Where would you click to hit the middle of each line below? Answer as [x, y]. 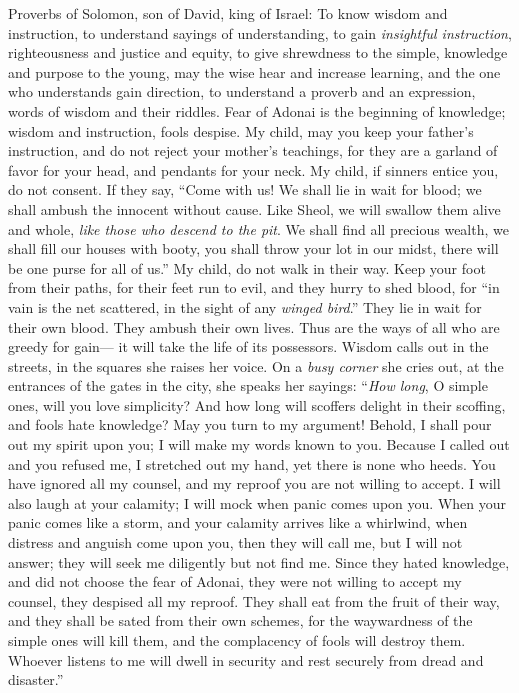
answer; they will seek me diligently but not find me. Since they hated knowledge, [259, 561]
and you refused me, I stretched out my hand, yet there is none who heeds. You [252, 463]
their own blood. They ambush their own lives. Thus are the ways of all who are [254, 326]
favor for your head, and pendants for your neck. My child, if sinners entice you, [253, 169]
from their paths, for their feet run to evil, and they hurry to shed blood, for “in [254, 287]
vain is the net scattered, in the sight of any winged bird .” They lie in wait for [245, 306]
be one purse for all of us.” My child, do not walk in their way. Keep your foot [247, 267]
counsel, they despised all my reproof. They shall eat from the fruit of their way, [254, 600]
